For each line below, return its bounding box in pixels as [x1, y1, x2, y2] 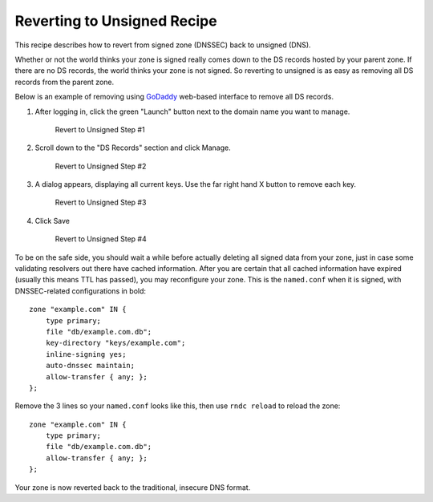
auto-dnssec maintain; [45, 361, 136, 370]
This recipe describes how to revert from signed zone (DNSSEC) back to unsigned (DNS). [14, 40, 312, 50]
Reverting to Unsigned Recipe [14, 12, 217, 30]
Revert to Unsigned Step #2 [55, 161, 147, 171]
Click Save [34, 216, 71, 225]
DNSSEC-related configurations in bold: [14, 285, 147, 296]
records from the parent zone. [14, 77, 115, 87]
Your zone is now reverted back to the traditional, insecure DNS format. [14, 482, 251, 492]
